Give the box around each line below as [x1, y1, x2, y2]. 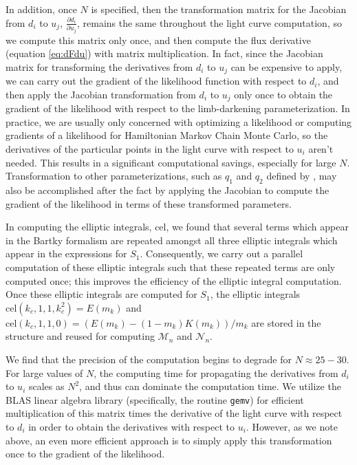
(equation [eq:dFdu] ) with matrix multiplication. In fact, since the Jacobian [6, 46, 323, 61]
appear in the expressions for [6, 246, 127, 261]
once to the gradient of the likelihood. [6, 446, 165, 461]
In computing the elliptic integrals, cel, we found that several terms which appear [6, 219, 349, 234]
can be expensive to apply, [230, 59, 343, 74]
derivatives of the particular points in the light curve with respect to [6, 142, 294, 156]
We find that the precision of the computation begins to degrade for [6, 352, 292, 366]
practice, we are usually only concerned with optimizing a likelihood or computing [6, 114, 352, 129]
